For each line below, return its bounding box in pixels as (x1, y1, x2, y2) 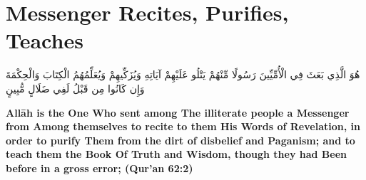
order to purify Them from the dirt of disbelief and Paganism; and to (6, 132, 355, 147)
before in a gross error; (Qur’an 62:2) (6, 160, 193, 175)
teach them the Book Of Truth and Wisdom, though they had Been (6, 147, 347, 162)
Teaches (6, 26, 83, 55)
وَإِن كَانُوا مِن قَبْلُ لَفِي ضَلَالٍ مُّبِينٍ (6, 80, 145, 95)
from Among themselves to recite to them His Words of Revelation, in (6, 119, 360, 134)
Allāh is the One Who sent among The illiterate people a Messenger (6, 105, 350, 120)
